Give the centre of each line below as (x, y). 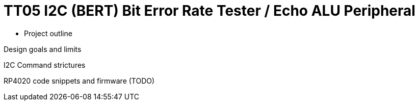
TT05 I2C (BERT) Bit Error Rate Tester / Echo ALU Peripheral (209, 11)
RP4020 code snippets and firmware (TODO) (79, 81)
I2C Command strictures (45, 65)
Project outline (48, 33)
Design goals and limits (43, 49)
